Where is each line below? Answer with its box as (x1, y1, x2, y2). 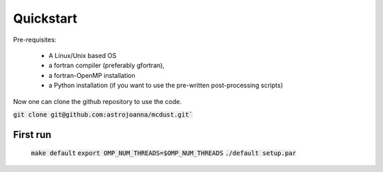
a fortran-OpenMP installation (48, 71, 135, 79)
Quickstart (13, 11, 78, 26)
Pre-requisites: (13, 35, 57, 44)
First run (13, 128, 52, 141)
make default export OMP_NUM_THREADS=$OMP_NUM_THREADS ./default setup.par (30, 149, 296, 157)
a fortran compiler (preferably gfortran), (48, 61, 165, 70)
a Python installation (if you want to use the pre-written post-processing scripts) (48, 81, 284, 90)
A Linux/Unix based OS (48, 51, 117, 59)
